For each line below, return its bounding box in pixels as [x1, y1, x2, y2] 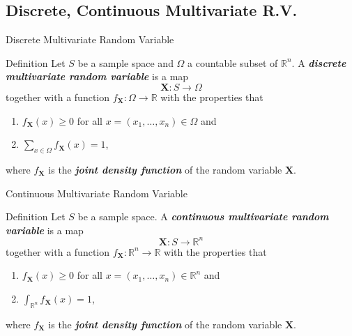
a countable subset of [188, 55, 278, 70]
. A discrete [291, 55, 346, 70]
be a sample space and [77, 55, 174, 70]
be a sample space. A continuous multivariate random [77, 209, 329, 224]
